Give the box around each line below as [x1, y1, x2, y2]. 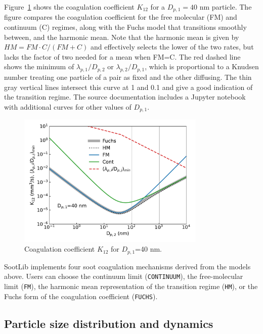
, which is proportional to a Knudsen [145, 61, 259, 72]
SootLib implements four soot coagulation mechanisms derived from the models [4, 261, 251, 271]
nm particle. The [199, 2, 252, 12]
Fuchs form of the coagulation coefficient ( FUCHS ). [4, 291, 158, 301]
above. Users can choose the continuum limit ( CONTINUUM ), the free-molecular [4, 271, 243, 281]
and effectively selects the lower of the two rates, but [90, 41, 254, 52]
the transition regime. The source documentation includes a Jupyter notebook [4, 91, 246, 102]
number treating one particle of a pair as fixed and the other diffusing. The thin [4, 72, 252, 82]
